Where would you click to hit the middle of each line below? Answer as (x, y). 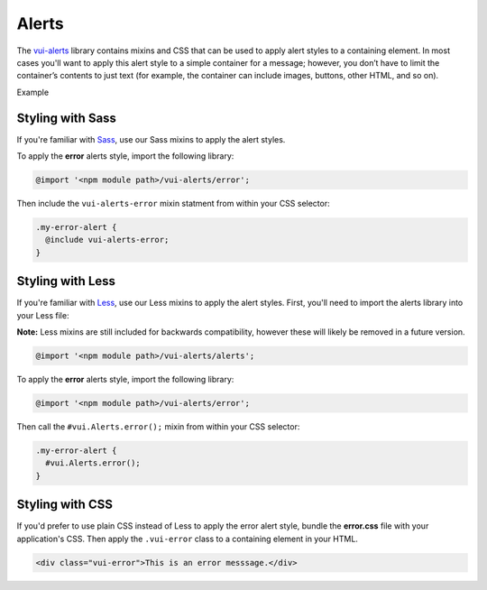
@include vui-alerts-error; (107, 240)
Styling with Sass (67, 118)
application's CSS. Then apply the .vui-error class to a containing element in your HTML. (187, 539)
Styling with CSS (64, 505)
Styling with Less (66, 281)
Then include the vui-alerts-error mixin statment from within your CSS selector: (174, 203)
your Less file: (43, 315)
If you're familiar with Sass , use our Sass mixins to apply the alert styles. (151, 139)
